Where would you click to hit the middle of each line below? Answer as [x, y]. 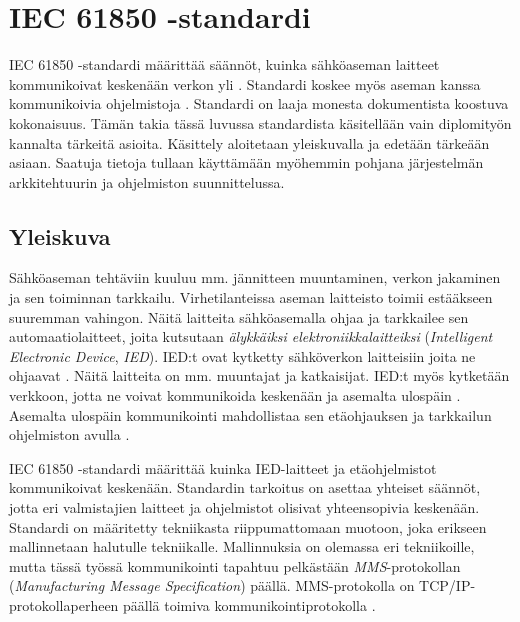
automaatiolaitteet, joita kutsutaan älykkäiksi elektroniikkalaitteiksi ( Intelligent [251, 336]
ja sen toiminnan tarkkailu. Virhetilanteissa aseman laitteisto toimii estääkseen [251, 297]
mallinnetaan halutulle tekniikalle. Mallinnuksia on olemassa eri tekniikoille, [242, 546]
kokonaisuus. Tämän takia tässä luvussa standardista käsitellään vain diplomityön [260, 122]
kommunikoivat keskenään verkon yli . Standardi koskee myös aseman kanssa [245, 83]
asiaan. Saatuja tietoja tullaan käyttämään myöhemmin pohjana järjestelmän [246, 162]
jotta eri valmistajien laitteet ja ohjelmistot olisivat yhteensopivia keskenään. [244, 507]
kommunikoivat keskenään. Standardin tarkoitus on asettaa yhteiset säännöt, [245, 487]
